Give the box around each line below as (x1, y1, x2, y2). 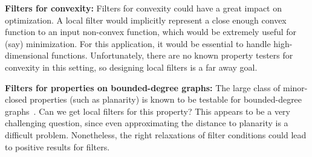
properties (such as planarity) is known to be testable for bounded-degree (30, 93, 302, 106)
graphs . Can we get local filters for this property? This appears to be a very (5, 104, 290, 117)
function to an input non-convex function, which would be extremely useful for (5, 25, 297, 38)
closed (5, 93, 27, 106)
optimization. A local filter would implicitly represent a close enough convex (5, 13, 287, 26)
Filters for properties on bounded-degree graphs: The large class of (5, 81, 281, 94)
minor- (283, 81, 308, 94)
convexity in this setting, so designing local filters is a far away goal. (5, 60, 258, 73)
